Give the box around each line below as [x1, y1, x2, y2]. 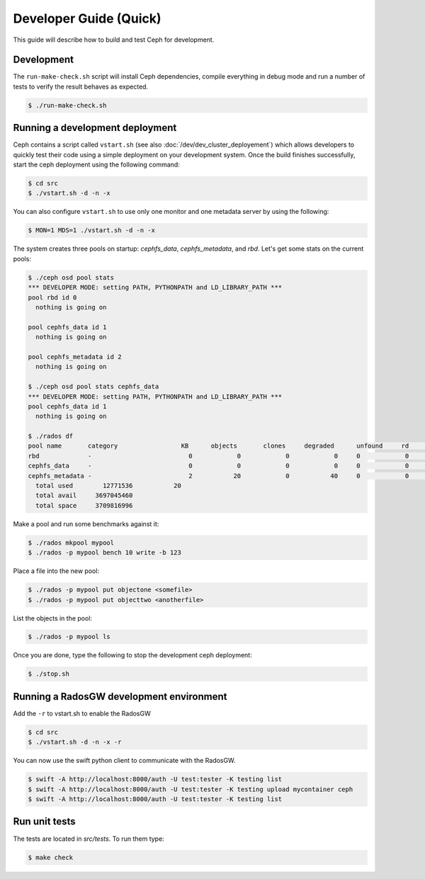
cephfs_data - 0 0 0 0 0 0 [28, 462, 409, 470]
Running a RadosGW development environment [13, 691, 227, 703]
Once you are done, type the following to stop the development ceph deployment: [13, 651, 252, 659]
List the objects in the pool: [13, 613, 92, 623]
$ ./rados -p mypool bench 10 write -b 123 [28, 549, 182, 557]
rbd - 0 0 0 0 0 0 [28, 452, 409, 460]
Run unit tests [13, 815, 76, 828]
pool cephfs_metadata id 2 [28, 353, 122, 361]
